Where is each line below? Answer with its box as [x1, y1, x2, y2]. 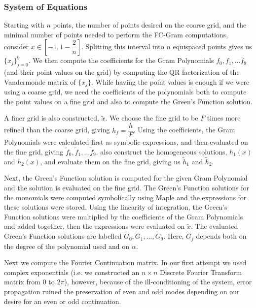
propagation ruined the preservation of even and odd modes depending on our [4, 286, 240, 296]
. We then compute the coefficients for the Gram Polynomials [28, 55, 214, 65]
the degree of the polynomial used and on [4, 241, 130, 251]
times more [207, 113, 241, 123]
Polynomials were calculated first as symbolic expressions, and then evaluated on [4, 137, 248, 147]
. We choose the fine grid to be [105, 113, 198, 123]
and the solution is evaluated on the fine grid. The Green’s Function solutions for [4, 182, 250, 192]
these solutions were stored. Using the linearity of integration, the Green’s [4, 202, 227, 212]
